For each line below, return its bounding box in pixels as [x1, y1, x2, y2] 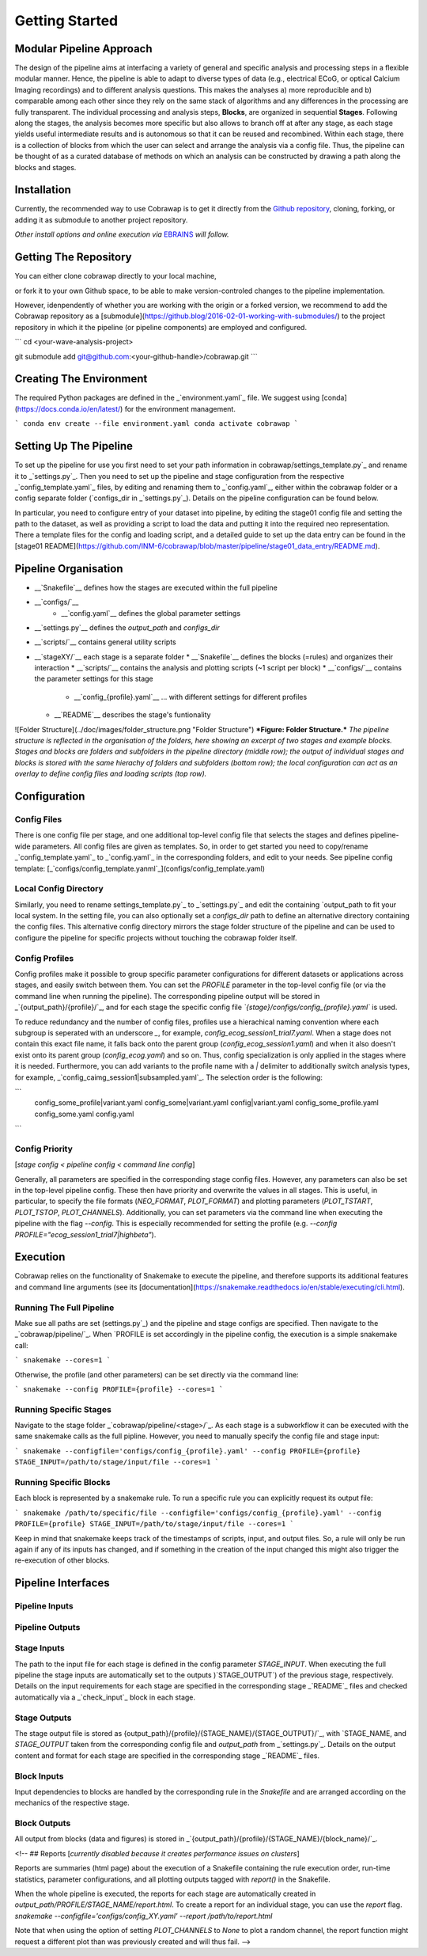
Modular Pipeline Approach [14, 42, 153, 55]
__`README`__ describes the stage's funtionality [54, 710, 211, 720]
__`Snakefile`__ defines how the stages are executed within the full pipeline [34, 583, 278, 592]
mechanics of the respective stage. [14, 1798, 130, 1808]
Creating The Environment [14, 372, 148, 386]
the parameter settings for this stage [34, 674, 153, 684]
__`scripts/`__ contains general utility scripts [34, 637, 177, 647]
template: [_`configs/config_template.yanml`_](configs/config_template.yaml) [14, 864, 265, 873]
